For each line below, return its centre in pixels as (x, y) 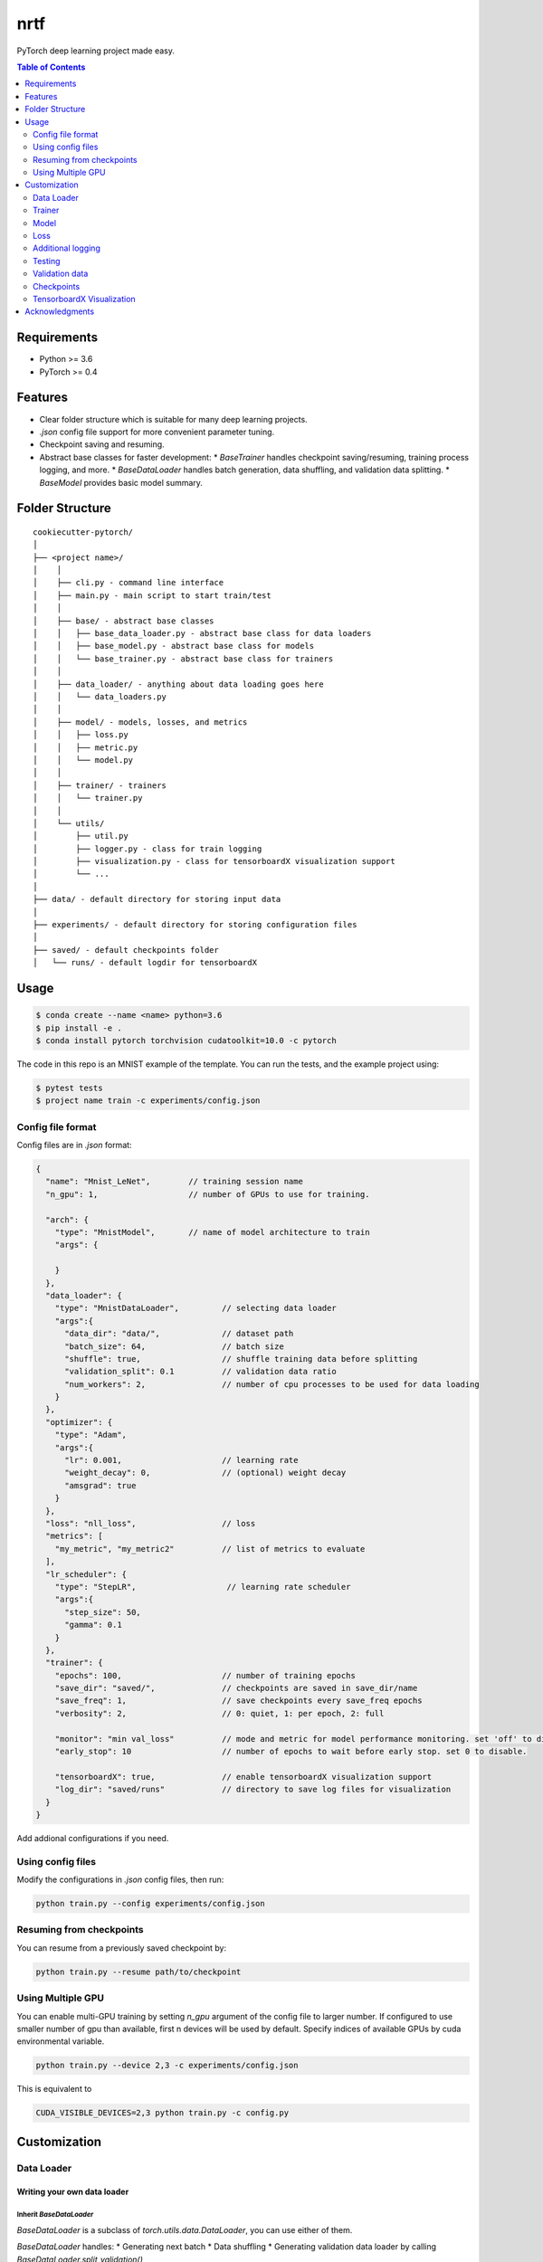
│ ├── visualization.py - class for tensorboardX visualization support (214, 861)
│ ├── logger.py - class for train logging (148, 849)
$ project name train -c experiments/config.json (148, 1101)
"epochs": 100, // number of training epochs (205, 1675)
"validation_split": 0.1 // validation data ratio (200, 1372)
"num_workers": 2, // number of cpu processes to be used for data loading (272, 1384)
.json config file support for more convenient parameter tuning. (157, 432)
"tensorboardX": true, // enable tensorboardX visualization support (243, 1777)
